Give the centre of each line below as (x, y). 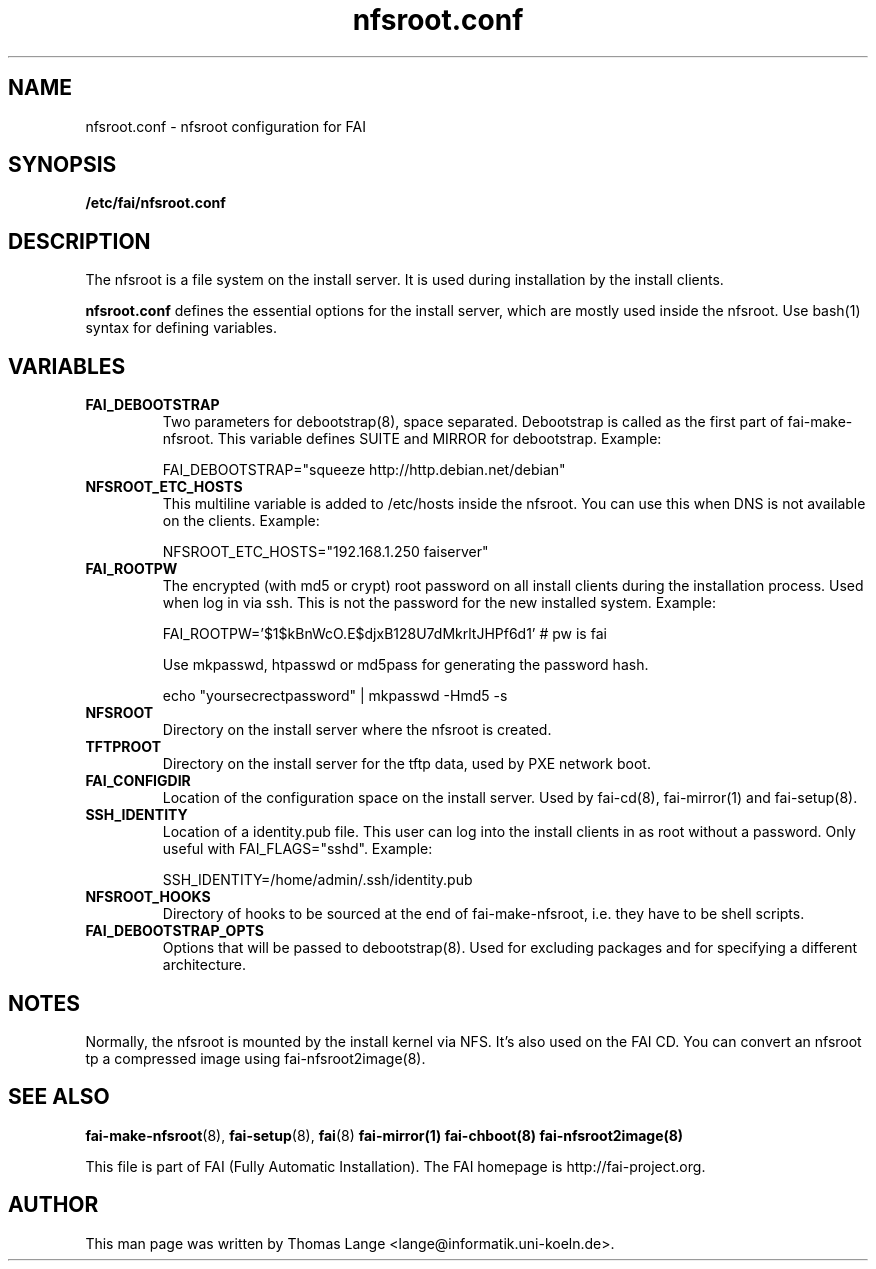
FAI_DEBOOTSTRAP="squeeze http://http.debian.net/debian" (364, 470)
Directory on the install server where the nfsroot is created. (357, 730)
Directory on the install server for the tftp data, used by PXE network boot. (406, 764)
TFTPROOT (123, 747)
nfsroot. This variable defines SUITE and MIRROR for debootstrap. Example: (412, 439)
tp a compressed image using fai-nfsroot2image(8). (255, 1058)
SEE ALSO (59, 1097)
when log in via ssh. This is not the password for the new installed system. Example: (439, 603)
